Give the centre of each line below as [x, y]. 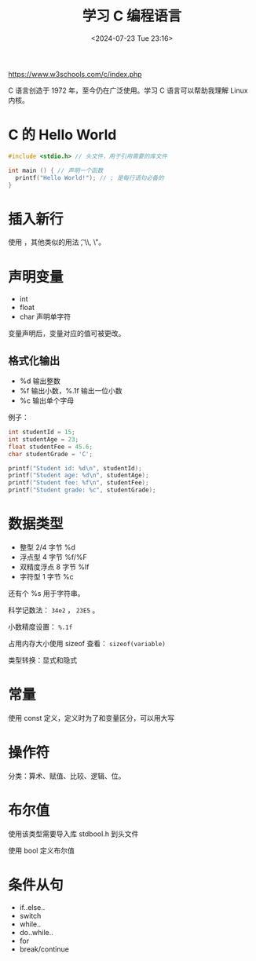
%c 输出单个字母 [47, 400]
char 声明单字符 [45, 317]
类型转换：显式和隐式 [42, 660]
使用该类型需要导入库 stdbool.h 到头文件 [73, 834]
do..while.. [36, 932]
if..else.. [32, 907]
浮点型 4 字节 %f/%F [53, 557]
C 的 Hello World [62, 135]
